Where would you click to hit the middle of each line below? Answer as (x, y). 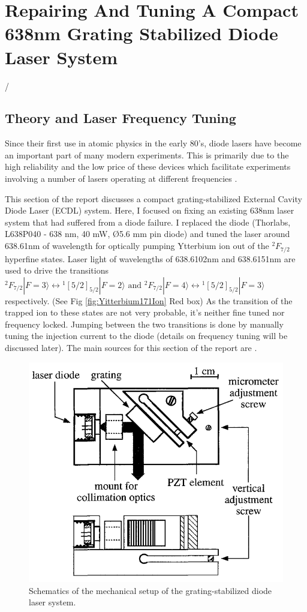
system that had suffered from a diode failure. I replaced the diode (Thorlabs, (148, 222)
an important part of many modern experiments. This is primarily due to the (147, 154)
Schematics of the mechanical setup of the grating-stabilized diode (151, 590)
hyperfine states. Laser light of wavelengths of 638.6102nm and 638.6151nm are (150, 258)
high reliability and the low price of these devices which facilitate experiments (148, 166)
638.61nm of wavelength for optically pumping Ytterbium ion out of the (137, 246)
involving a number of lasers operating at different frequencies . (121, 178)
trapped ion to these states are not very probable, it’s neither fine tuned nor (145, 312)
